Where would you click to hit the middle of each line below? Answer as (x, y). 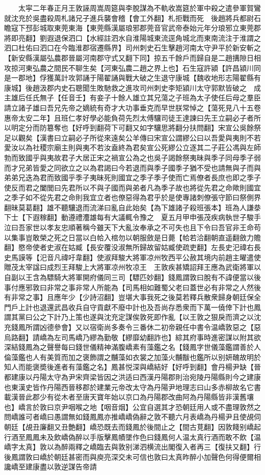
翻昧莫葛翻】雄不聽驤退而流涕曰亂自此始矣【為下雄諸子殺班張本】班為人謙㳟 (132, 207)
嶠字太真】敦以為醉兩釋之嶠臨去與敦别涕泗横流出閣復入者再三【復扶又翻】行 (132, 447)
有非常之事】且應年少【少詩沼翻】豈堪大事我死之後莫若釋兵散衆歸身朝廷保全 (132, 297)
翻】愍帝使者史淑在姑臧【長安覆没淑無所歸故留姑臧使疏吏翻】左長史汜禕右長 (132, 247)
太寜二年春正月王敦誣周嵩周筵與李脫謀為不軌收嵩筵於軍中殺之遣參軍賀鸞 (139, 8)
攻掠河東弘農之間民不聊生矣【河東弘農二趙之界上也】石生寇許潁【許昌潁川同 (132, 67)
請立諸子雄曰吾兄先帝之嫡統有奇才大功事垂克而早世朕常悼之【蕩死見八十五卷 (132, 107)
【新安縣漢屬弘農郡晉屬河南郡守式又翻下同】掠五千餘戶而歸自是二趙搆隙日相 (132, 57)
